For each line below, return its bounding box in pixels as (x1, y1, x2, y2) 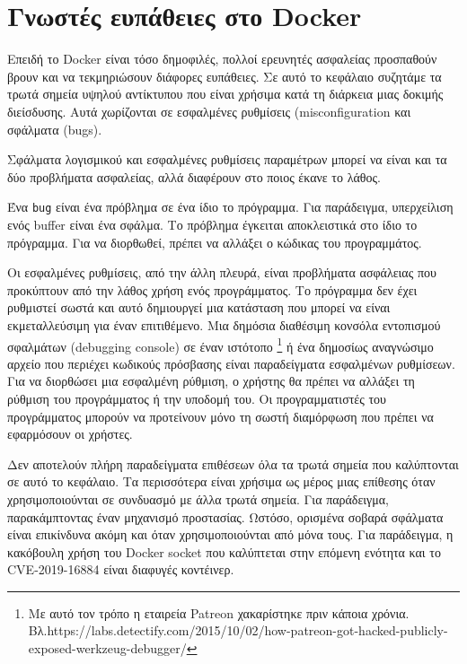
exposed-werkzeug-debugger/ (28, 639, 187, 658)
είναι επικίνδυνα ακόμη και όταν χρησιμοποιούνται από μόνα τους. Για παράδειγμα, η (7, 525, 454, 544)
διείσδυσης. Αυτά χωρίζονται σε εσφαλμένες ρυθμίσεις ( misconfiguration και (7, 101, 411, 120)
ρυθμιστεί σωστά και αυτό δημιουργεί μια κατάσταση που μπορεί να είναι (7, 298, 391, 317)
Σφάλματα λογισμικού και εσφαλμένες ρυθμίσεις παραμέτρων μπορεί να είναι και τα (7, 150, 447, 169)
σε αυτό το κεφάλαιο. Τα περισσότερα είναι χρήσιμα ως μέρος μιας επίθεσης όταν (7, 472, 436, 491)
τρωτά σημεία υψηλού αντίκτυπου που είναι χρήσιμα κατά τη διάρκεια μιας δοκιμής (7, 84, 444, 103)
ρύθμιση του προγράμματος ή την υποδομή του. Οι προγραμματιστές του (7, 389, 386, 407)
